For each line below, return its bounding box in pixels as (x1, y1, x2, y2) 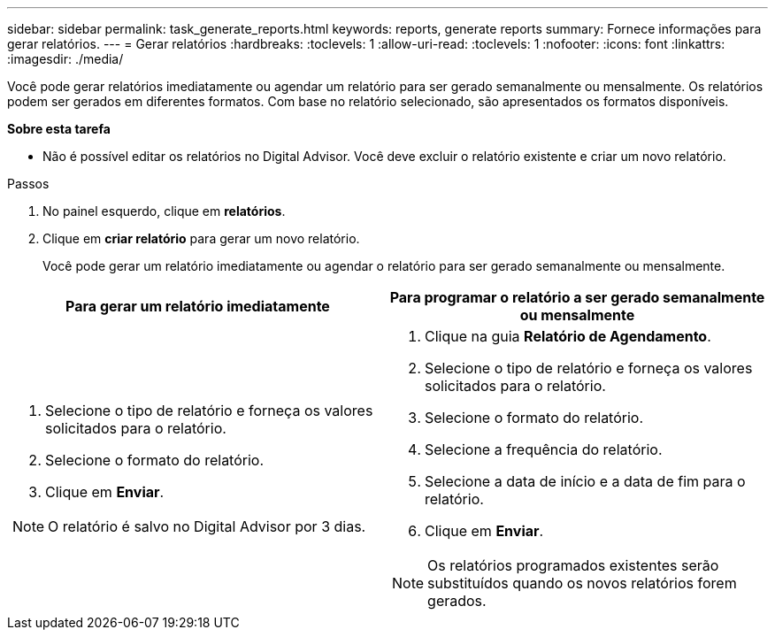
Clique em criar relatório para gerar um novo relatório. (42, 231, 360, 246)
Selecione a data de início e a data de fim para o (425, 472, 746, 490)
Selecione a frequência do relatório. (425, 441, 663, 458)
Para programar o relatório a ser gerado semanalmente (389, 288, 765, 306)
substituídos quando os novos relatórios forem (427, 574, 737, 592)
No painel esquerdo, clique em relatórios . (42, 203, 286, 219)
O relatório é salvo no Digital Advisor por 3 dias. (48, 518, 366, 535)
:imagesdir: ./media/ (7, 51, 124, 66)
